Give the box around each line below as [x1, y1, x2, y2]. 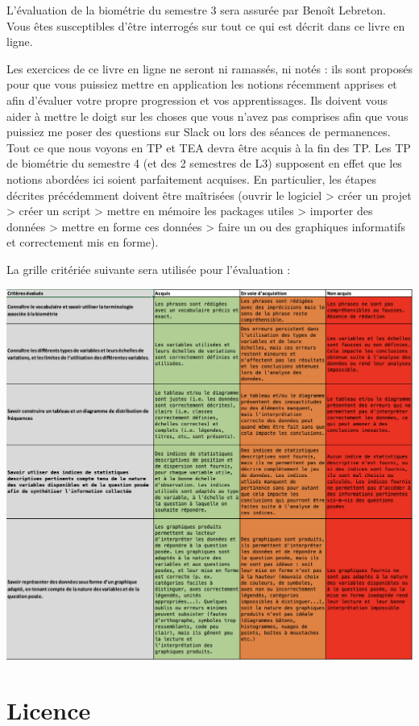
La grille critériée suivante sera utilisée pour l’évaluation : [6, 260, 291, 277]
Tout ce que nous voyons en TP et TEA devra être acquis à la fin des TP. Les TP [6, 139, 411, 156]
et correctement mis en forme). [6, 234, 159, 251]
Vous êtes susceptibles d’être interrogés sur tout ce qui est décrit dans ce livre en [6, 17, 405, 34]
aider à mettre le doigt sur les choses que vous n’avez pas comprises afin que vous [6, 107, 409, 124]
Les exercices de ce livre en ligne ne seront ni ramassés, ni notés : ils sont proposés [6, 60, 413, 77]
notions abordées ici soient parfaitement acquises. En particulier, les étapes [6, 170, 376, 187]
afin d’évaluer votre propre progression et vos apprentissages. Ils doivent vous [6, 91, 388, 108]
